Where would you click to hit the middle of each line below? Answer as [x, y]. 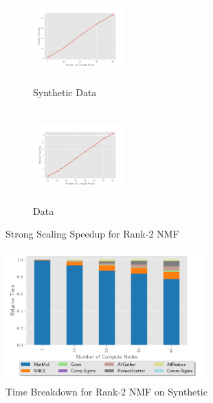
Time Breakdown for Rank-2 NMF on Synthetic [106, 392]
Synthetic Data [65, 92]
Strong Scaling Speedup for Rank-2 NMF [92, 234]
